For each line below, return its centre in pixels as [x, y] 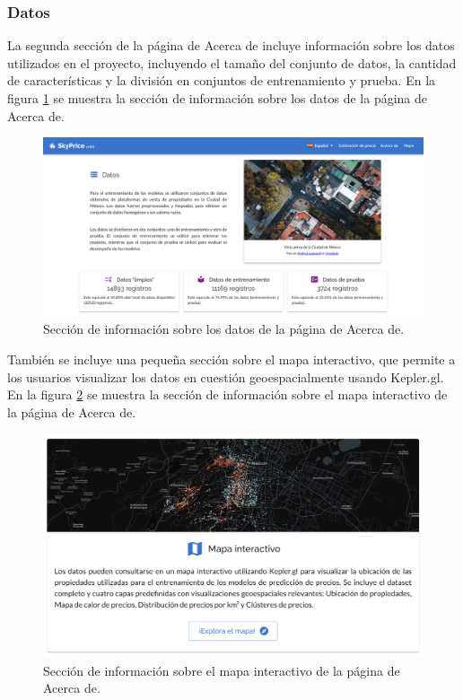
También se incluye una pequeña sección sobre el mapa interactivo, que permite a [231, 359]
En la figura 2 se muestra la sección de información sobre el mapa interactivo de [227, 394]
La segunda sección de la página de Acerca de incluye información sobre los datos [231, 45]
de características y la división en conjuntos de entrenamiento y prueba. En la [222, 80]
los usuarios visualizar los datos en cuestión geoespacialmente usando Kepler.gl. [226, 376]
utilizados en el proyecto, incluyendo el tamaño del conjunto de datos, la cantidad [232, 62]
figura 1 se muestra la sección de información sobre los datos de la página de [218, 98]
